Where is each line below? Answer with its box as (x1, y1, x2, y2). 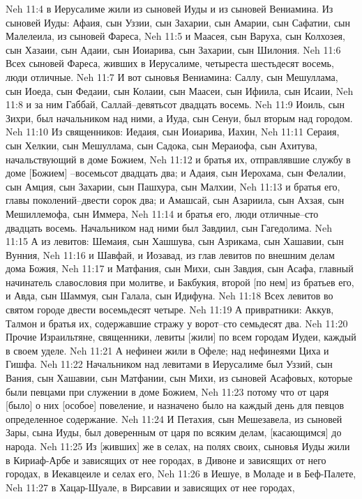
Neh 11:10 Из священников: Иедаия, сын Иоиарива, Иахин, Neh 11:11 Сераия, (6, 124, 340, 139)
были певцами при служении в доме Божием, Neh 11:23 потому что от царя (6, 384, 329, 399)
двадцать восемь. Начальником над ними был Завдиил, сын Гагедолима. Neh (6, 220, 333, 234)
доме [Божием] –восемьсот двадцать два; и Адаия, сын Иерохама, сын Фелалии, (6, 165, 346, 180)
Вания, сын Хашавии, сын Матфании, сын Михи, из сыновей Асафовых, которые (6, 371, 353, 385)
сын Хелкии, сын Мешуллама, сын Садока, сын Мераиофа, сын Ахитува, (6, 137, 318, 152)
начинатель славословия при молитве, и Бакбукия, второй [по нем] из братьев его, (6, 274, 354, 289)
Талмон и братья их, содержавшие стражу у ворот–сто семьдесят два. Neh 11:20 (6, 315, 348, 330)
